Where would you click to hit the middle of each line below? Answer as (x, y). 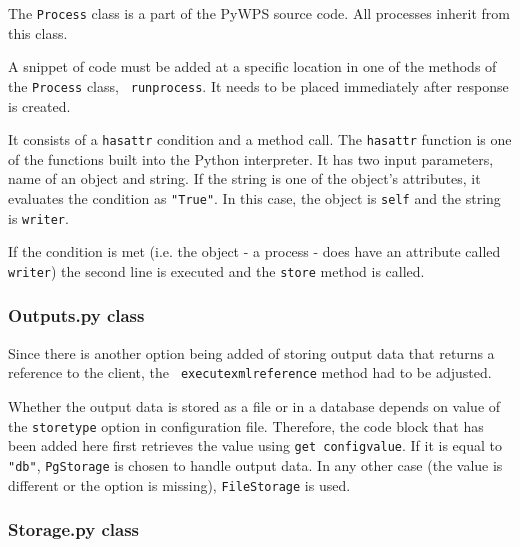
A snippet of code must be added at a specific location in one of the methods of (252, 66)
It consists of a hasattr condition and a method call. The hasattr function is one (260, 139)
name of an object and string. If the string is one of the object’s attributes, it (244, 178)
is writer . (38, 217)
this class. (38, 32)
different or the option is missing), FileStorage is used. (179, 484)
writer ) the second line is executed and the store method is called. (216, 270)
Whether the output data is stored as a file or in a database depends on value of (254, 405)
